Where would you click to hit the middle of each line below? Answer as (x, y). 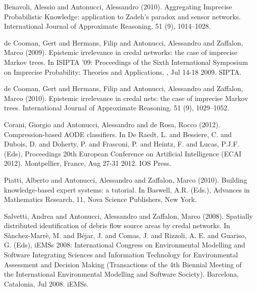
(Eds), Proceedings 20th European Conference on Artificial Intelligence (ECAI (123, 153)
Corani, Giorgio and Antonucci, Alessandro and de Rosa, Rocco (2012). (112, 124)
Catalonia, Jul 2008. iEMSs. (46, 283)
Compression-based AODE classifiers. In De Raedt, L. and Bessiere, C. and (118, 134)
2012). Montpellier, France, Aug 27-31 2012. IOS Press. (88, 163)
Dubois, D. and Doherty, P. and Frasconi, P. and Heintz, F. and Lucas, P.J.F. (122, 144)
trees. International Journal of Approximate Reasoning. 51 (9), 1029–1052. (117, 108)
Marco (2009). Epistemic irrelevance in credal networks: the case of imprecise (121, 52)
